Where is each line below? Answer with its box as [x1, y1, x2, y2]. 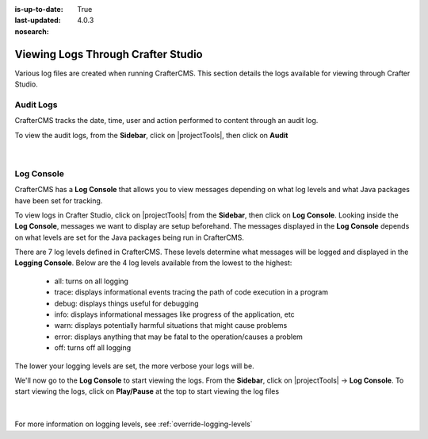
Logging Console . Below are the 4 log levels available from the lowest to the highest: [14, 258, 292, 268]
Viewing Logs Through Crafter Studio [14, 48, 203, 61]
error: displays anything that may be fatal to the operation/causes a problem [54, 332, 303, 341]
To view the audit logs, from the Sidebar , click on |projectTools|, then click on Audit [14, 130, 289, 140]
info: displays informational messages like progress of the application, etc [54, 310, 295, 319]
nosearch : [14, 26, 49, 36]
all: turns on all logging [54, 276, 128, 286]
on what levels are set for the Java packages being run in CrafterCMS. [14, 233, 245, 242]
